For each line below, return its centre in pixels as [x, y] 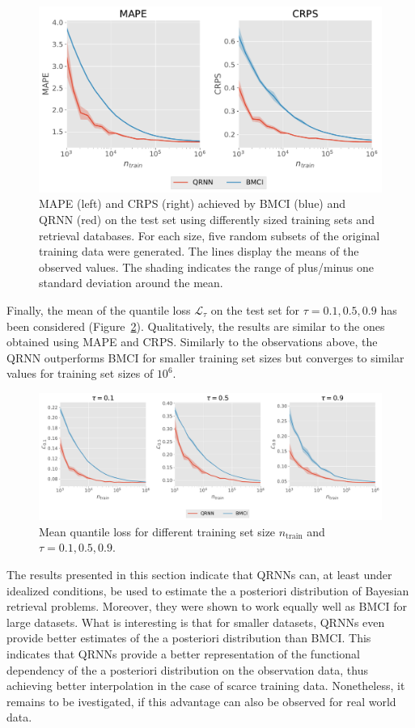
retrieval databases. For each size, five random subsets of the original [210, 235]
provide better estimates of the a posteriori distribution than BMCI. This [189, 638]
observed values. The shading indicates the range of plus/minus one [206, 267]
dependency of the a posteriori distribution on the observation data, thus [187, 669]
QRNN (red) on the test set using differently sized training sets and [207, 219]
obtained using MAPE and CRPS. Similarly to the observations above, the [192, 342]
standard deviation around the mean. [131, 283]
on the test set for [255, 309]
